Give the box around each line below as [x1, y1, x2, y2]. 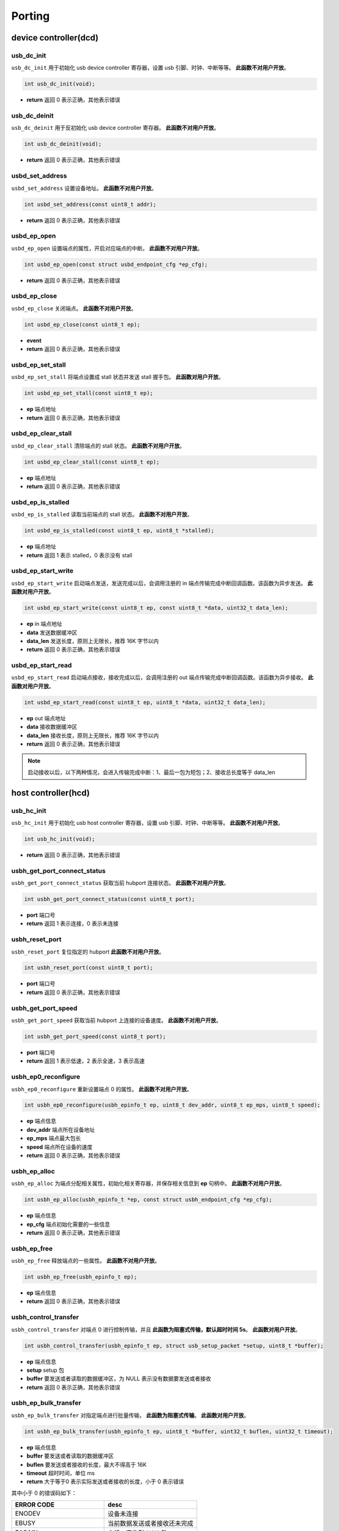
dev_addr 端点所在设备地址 [26, 1126, 95, 1133]
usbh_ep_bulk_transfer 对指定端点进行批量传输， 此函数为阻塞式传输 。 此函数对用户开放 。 [11, 1412, 250, 1419]
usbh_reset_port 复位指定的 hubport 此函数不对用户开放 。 [11, 948, 165, 955]
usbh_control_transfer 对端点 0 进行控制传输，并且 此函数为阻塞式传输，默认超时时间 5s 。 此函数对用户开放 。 [11, 1326, 301, 1333]
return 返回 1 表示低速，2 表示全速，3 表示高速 [26, 1057, 145, 1065]
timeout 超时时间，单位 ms [26, 1469, 95, 1476]
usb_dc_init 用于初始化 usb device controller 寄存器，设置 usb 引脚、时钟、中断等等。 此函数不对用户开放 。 [11, 64, 290, 72]
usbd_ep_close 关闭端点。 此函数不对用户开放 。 [11, 304, 137, 312]
